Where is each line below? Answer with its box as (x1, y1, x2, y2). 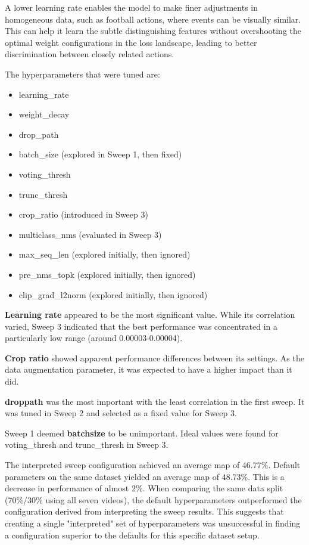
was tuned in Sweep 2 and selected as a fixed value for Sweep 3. (5, 407, 237, 419)
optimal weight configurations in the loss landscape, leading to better (5, 36, 257, 48)
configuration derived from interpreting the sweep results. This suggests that (5, 505, 284, 518)
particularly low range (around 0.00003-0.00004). (5, 332, 183, 344)
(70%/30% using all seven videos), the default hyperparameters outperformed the (5, 493, 302, 506)
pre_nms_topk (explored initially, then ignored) (18, 268, 196, 280)
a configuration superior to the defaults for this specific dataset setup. (5, 528, 260, 541)
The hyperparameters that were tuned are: (5, 67, 160, 80)
